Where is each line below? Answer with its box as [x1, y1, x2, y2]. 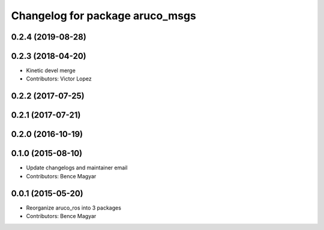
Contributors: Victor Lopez [26, 75, 92, 82]
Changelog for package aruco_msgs [11, 9, 196, 22]
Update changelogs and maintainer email [26, 164, 128, 171]
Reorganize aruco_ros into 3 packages [26, 204, 121, 211]
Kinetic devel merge [26, 67, 76, 74]
